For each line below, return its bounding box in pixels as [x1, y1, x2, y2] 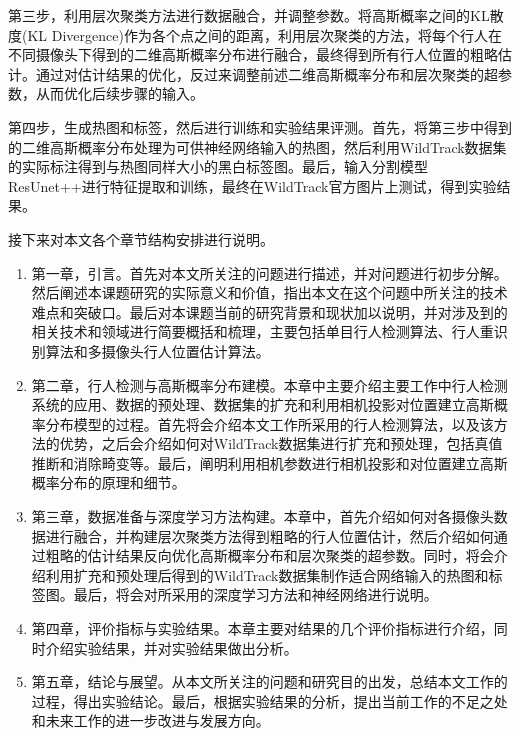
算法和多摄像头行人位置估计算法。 [45, 340, 270, 361]
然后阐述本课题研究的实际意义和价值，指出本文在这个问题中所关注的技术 [31, 282, 508, 303]
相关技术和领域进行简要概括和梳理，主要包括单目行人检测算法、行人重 [31, 321, 494, 342]
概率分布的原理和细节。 [31, 472, 186, 493]
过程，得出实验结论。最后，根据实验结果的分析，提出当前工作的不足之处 [31, 690, 508, 711]
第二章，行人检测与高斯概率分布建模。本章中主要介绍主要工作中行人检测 [31, 374, 508, 395]
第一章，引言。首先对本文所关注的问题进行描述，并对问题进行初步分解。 [31, 262, 508, 283]
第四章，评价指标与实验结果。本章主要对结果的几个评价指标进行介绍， [31, 618, 494, 639]
